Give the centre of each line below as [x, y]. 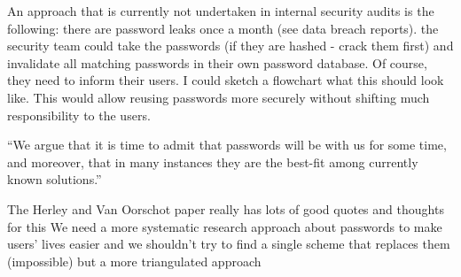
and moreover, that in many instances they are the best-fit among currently [213, 162]
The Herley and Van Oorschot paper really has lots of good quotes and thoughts [226, 208]
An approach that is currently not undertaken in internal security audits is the [221, 11]
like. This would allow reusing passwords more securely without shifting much [219, 97]
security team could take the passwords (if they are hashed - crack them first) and [230, 46]
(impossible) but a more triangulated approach [134, 261]
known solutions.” [55, 179]
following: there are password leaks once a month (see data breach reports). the [223, 28]
